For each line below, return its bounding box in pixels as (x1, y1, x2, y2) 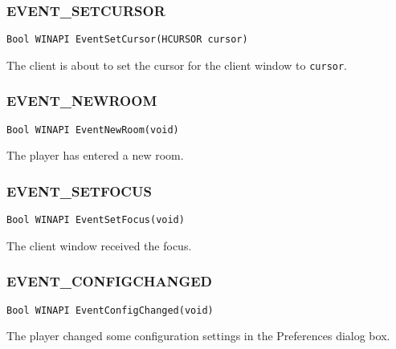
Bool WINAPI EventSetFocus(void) (6, 214, 185, 226)
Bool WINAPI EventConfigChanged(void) (6, 304, 214, 316)
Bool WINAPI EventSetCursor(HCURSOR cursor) (6, 34, 248, 46)
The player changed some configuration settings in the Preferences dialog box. (6, 327, 390, 344)
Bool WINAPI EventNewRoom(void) (6, 124, 179, 136)
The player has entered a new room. (6, 147, 184, 164)
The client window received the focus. (6, 237, 192, 254)
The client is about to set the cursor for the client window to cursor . (6, 56, 348, 73)
